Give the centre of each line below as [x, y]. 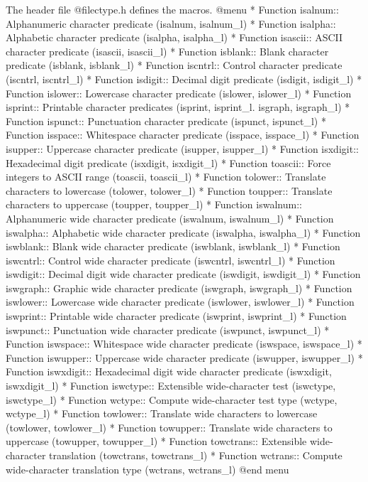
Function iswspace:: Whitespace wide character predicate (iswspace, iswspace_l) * [184, 344]
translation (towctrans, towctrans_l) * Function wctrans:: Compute [196, 455]
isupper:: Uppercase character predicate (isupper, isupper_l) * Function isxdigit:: [182, 148]
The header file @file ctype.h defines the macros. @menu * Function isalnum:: [172, 9]
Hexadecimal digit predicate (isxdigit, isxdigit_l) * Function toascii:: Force [168, 162]
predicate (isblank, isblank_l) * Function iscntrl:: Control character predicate [174, 65]
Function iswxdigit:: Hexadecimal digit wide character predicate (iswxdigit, [169, 371]
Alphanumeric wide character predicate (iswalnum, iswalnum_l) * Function [170, 218]
